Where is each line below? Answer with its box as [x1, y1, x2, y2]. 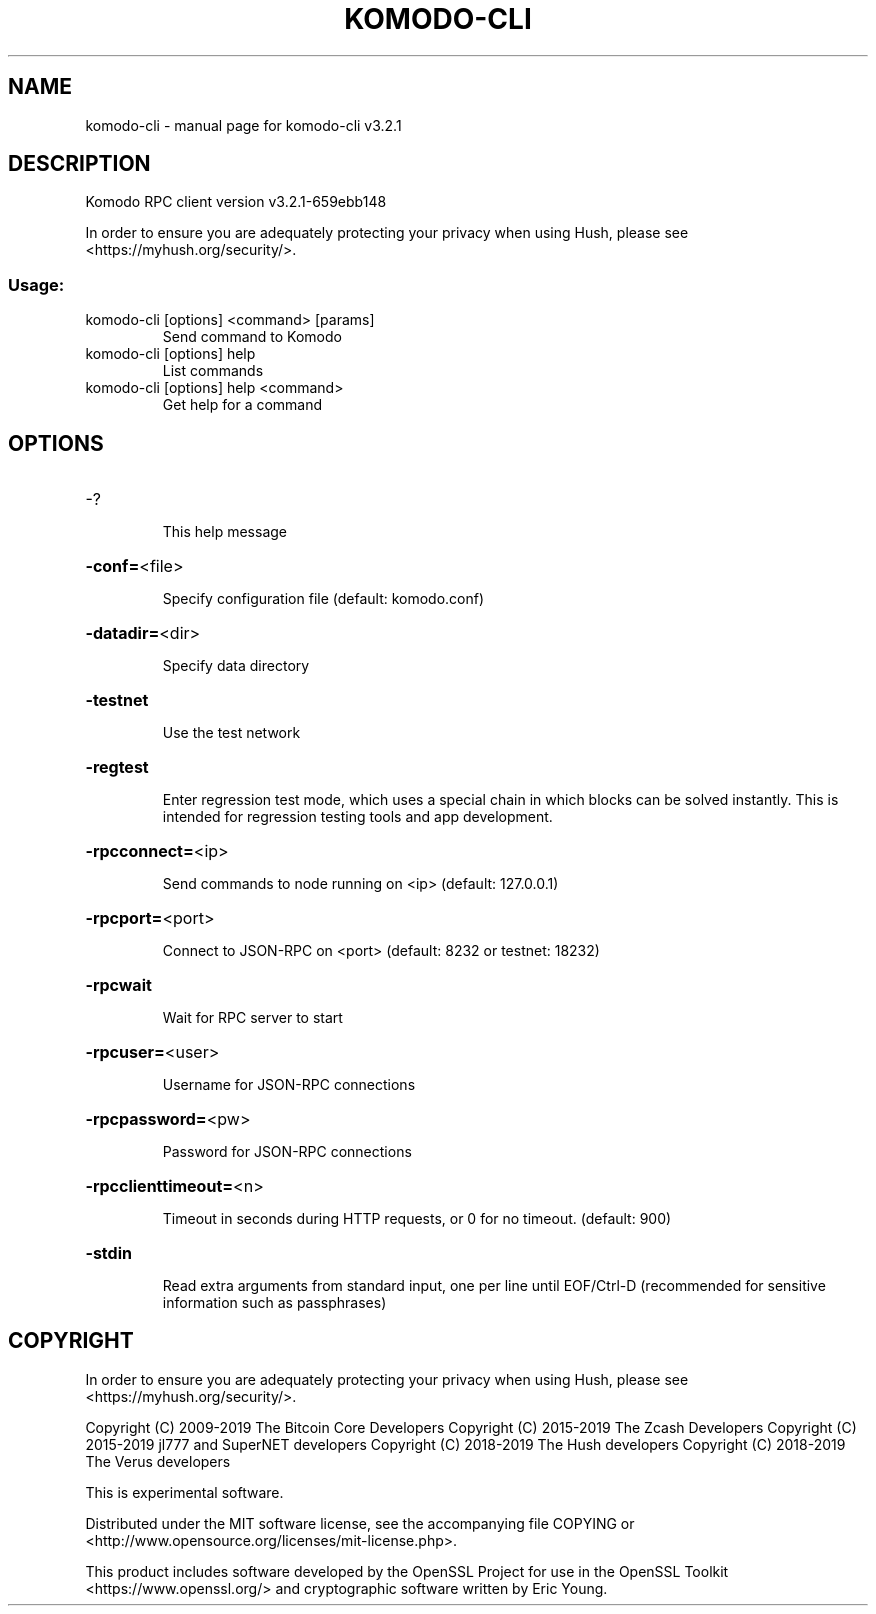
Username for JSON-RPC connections [162, 1076, 416, 1094]
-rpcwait [85, 975, 152, 996]
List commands [162, 362, 264, 380]
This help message [162, 523, 287, 541]
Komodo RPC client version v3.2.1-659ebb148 [85, 193, 387, 211]
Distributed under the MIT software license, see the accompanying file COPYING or [85, 1514, 635, 1532]
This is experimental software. [85, 1483, 284, 1501]
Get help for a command [162, 396, 323, 414]
